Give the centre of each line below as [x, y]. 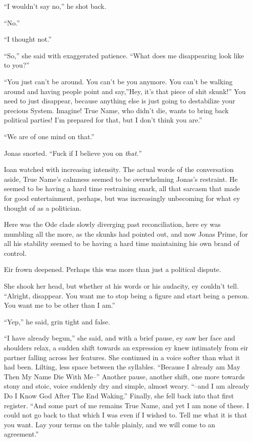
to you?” [17, 65]
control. [15, 253]
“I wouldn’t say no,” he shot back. [55, 6]
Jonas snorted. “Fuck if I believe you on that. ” [73, 153]
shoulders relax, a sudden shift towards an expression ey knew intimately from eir [126, 348]
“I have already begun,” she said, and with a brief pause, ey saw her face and [120, 338]
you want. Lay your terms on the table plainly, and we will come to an [110, 424]
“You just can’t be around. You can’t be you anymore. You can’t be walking [118, 81]
